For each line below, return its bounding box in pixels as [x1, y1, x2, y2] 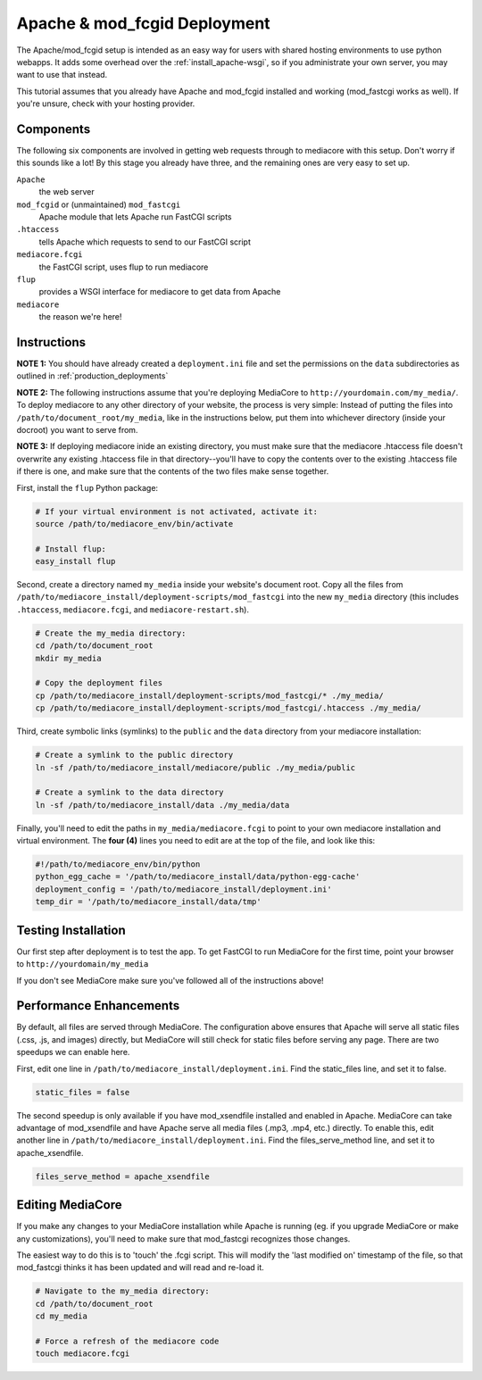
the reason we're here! [38, 312, 122, 322]
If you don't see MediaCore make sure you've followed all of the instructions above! [16, 975, 325, 985]
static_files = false [35, 1087, 130, 1097]
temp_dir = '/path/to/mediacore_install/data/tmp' [35, 897, 262, 907]
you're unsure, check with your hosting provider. [16, 98, 195, 109]
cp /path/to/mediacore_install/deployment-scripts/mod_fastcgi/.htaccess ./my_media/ [35, 703, 421, 713]
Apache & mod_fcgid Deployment [16, 13, 271, 33]
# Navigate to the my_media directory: [35, 1286, 210, 1296]
